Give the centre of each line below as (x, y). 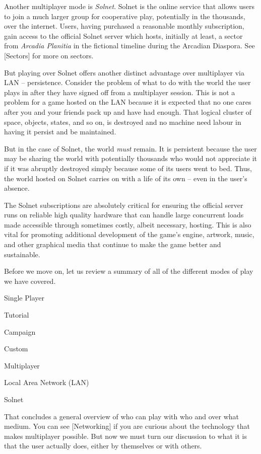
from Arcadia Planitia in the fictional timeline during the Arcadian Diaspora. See (129, 46)
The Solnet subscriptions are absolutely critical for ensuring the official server (124, 205)
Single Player (24, 298)
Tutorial (17, 315)
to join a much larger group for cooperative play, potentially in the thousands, (125, 16)
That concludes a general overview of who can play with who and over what (122, 416)
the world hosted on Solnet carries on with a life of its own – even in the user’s (126, 178)
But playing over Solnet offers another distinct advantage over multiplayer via (124, 72)
